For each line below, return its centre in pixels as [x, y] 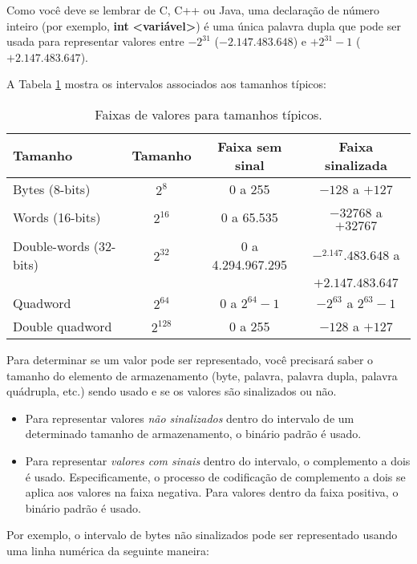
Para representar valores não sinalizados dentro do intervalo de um [190, 418]
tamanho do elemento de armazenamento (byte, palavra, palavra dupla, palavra [202, 375]
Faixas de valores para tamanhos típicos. [208, 114]
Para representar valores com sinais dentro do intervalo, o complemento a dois [218, 460]
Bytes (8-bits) [52, 189]
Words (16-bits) [57, 217]
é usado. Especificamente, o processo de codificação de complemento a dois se [215, 476]
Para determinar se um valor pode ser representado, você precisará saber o [190, 359]
